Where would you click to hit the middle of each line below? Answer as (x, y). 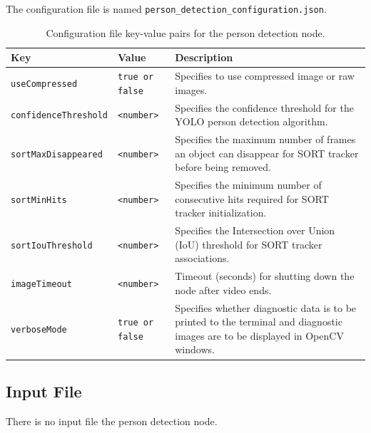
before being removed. (223, 167)
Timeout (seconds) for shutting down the (265, 276)
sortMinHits (39, 200)
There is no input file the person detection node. (112, 421)
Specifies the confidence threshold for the (264, 107)
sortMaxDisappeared (57, 154)
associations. (202, 258)
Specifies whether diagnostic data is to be (266, 307)
